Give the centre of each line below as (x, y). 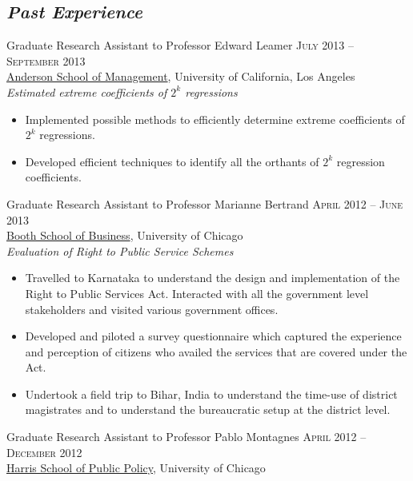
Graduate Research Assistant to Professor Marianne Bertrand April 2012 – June (205, 203)
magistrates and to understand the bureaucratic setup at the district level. (208, 409)
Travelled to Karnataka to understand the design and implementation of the (213, 278)
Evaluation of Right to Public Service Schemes (120, 250)
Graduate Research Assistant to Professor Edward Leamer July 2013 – (180, 45)
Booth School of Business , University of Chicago (125, 235)
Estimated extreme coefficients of (87, 91)
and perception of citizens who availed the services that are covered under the (216, 351)
